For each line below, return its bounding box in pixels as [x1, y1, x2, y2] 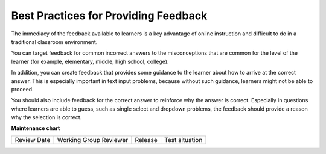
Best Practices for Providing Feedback [11, 9, 208, 22]
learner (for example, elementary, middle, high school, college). [11, 58, 169, 65]
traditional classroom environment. [11, 38, 98, 45]
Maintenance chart [11, 125, 60, 132]
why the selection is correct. [11, 114, 82, 121]
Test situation [164, 135, 203, 144]
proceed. [11, 85, 34, 93]
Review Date [14, 135, 51, 144]
